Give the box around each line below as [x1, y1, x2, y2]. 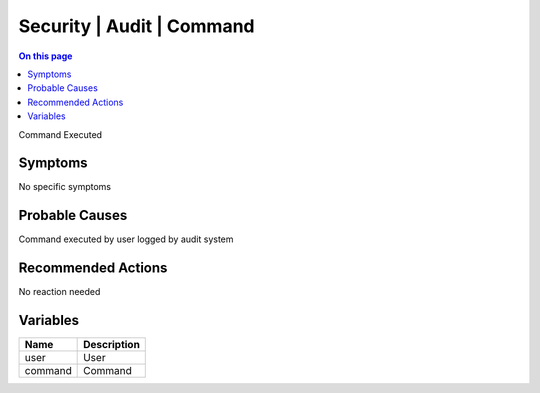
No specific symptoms [18, 181, 112, 193]
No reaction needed [18, 286, 101, 298]
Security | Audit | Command [18, 15, 255, 37]
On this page [18, 50, 73, 62]
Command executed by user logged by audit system [18, 233, 234, 245]
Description [83, 338, 140, 352]
